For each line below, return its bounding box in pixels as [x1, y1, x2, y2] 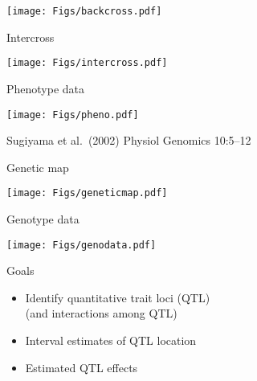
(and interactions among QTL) [25, 305, 177, 322]
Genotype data [6, 211, 80, 227]
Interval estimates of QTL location [25, 332, 197, 349]
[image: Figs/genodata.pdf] [6, 239, 157, 251]
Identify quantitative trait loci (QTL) [25, 289, 210, 305]
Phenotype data [6, 80, 85, 96]
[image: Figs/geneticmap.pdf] [6, 187, 168, 199]
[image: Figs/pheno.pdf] [6, 109, 139, 121]
